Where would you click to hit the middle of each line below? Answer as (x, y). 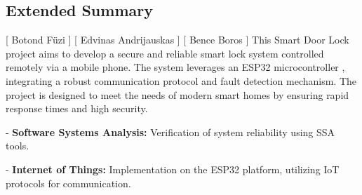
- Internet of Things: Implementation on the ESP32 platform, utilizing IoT (173, 169)
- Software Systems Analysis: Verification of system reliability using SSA (170, 132)
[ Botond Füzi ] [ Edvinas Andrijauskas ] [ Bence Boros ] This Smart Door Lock (177, 40)
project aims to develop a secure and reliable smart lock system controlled (165, 53)
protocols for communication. (68, 183)
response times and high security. (77, 108)
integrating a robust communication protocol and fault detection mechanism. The (181, 80)
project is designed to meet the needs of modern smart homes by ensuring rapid (177, 94)
